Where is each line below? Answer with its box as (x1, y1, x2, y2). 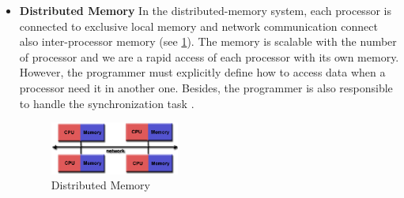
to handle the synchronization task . (19, 95, 194, 111)
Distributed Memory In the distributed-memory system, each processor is (19, 2, 391, 18)
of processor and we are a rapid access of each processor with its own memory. (19, 48, 399, 65)
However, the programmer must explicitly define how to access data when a (19, 64, 386, 80)
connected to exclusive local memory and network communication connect (19, 17, 378, 34)
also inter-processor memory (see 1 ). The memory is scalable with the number (19, 33, 397, 50)
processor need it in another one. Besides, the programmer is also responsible (19, 79, 393, 95)
